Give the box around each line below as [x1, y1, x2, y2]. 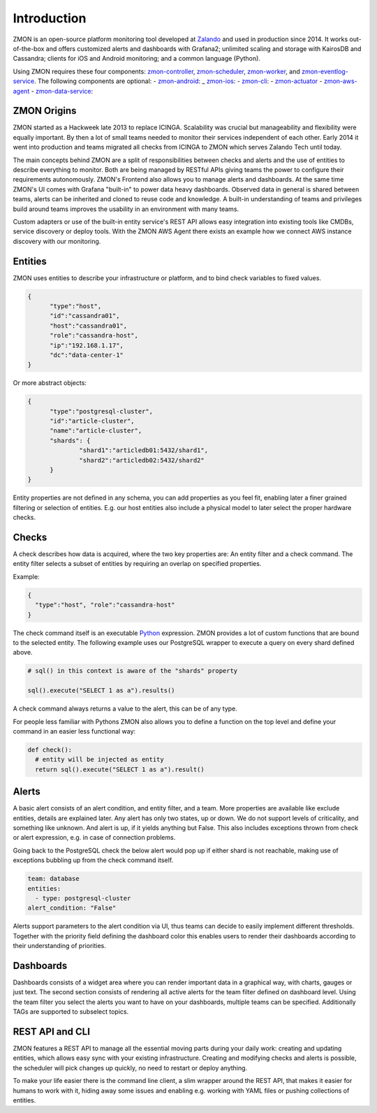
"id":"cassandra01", [50, 312, 120, 320]
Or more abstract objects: [13, 379, 87, 387]
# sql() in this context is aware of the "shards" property [27, 667, 238, 675]
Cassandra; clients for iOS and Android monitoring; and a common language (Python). [13, 54, 261, 63]
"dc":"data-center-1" [50, 351, 124, 359]
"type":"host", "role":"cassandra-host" [35, 601, 175, 609]
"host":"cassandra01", [50, 321, 128, 330]
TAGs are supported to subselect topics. [13, 1007, 129, 1016]
